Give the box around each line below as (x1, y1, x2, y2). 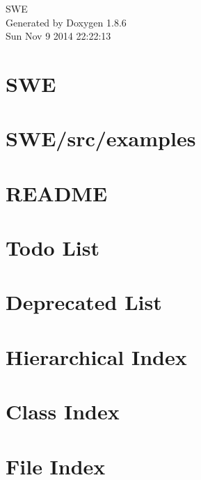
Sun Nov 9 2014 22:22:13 (6, 29, 111, 43)
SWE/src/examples (6, 124, 196, 153)
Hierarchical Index (6, 342, 187, 371)
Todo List (6, 233, 99, 262)
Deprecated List (6, 288, 162, 316)
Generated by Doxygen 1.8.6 (6, 15, 127, 29)
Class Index (6, 397, 120, 426)
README (6, 178, 108, 207)
